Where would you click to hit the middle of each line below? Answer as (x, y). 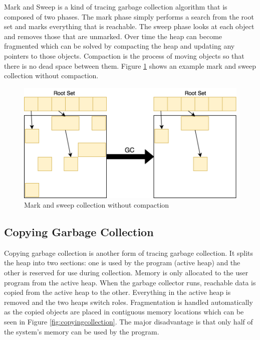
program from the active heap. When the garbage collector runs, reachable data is (130, 282)
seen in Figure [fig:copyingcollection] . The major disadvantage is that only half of (128, 322)
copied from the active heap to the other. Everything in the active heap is (117, 292)
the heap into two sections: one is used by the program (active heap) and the (122, 263)
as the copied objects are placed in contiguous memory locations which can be (124, 312)
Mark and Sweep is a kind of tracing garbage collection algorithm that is (116, 7)
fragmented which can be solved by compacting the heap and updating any (119, 46)
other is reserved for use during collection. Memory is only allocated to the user (126, 273)
